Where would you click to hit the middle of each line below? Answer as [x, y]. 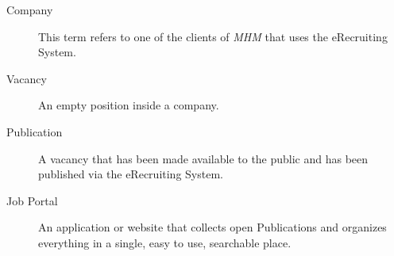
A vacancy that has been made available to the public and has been [203, 158]
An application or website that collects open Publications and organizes [212, 227]
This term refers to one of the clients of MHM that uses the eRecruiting [213, 36]
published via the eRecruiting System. [131, 174]
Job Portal [32, 200]
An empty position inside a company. [129, 105]
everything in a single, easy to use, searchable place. [165, 242]
